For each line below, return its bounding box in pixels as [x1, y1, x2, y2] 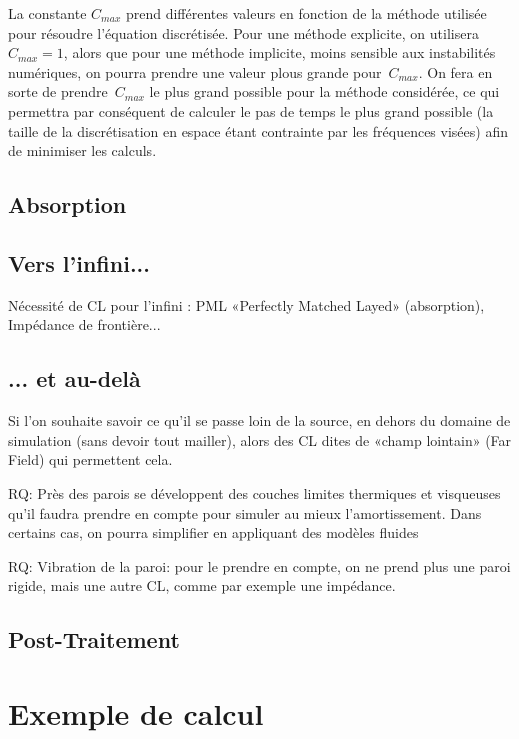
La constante [8, 3, 87, 23]
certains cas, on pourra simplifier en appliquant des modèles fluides [8, 522, 419, 543]
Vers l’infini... [8, 247, 150, 278]
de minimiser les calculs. [8, 140, 157, 161]
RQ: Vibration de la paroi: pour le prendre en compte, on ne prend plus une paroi [8, 555, 511, 576]
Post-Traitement [8, 624, 180, 655]
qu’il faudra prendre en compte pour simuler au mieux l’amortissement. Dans [8, 502, 482, 523]
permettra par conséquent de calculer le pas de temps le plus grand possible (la [8, 100, 494, 121]
